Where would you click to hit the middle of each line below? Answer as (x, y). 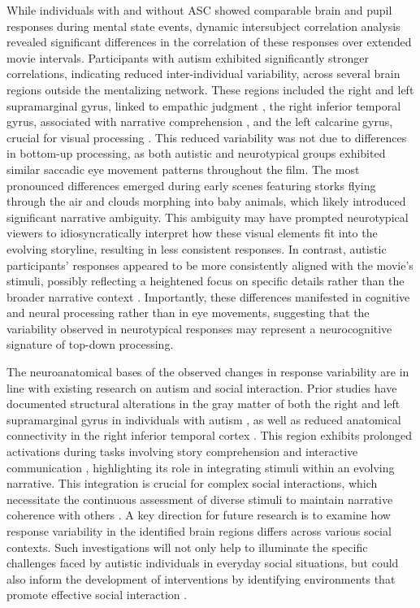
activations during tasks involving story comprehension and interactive (182, 452)
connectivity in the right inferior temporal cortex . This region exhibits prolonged (210, 435)
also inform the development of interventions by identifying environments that (201, 578)
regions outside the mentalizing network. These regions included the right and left (210, 89)
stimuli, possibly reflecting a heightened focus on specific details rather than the (206, 281)
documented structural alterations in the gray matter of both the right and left (204, 404)
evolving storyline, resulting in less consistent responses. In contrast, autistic (197, 248)
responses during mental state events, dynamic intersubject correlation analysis (204, 26)
